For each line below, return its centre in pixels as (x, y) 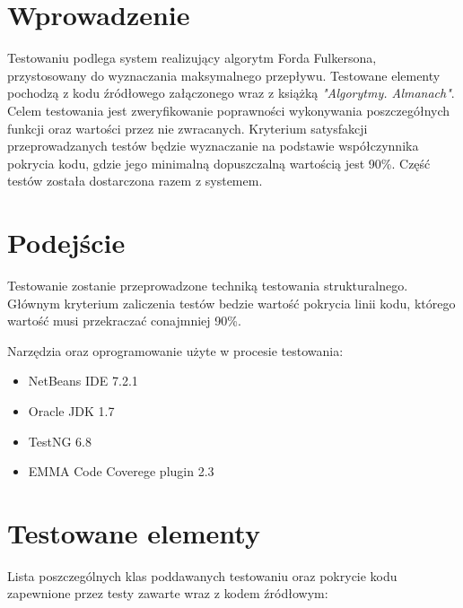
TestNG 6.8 (60, 441)
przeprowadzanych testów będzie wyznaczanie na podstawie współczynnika (213, 146)
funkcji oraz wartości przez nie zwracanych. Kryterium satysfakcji (188, 128)
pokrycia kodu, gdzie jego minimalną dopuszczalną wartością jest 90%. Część (219, 163)
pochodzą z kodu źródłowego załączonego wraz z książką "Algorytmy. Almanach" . (231, 93)
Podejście (66, 243)
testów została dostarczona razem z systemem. (135, 181)
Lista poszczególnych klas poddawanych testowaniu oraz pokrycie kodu (202, 575)
